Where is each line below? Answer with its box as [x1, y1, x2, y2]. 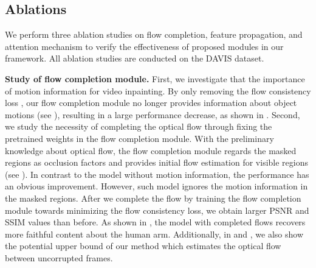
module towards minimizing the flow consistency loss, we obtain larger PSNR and [5, 203, 309, 216]
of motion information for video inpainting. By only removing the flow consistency [5, 84, 311, 97]
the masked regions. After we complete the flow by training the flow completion [5, 191, 301, 204]
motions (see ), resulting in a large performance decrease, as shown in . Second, [5, 108, 300, 121]
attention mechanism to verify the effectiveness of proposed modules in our [5, 40, 284, 52]
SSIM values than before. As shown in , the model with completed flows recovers [5, 216, 306, 228]
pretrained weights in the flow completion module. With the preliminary [5, 132, 274, 144]
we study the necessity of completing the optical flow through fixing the [5, 120, 272, 133]
